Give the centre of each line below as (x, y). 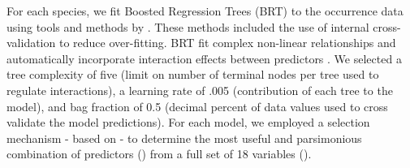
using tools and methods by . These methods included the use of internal (188, 26)
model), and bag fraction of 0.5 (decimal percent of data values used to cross (197, 106)
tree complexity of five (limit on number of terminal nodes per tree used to (193, 74)
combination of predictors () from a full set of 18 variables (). (159, 154)
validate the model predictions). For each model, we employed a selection (188, 122)
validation (31, 43)
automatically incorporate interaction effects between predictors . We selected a (204, 58)
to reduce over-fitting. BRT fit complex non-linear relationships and (227, 43)
